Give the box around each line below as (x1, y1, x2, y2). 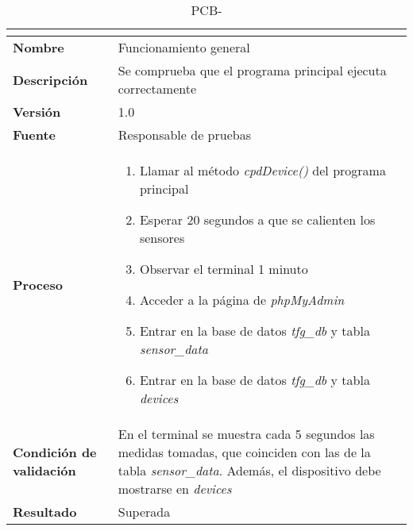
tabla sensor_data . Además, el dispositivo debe (118, 461, 381, 479)
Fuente (13, 125, 56, 144)
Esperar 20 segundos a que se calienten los (139, 210, 376, 229)
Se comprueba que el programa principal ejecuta (118, 61, 387, 79)
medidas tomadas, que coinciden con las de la (118, 443, 371, 461)
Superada (118, 502, 171, 521)
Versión (13, 102, 61, 121)
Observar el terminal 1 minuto (139, 260, 308, 278)
